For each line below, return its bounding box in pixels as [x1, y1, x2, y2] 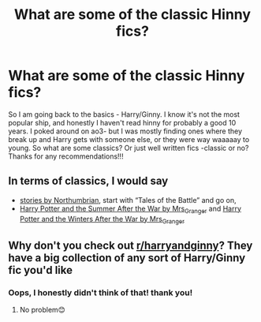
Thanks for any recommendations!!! [8, 152, 124, 161]
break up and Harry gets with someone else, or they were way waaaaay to [8, 134, 250, 144]
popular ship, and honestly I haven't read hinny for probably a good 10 [8, 118, 237, 127]
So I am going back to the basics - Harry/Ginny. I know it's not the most [8, 109, 240, 119]
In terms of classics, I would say [8, 174, 169, 188]
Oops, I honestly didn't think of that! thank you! [8, 286, 193, 298]
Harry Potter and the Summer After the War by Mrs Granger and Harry [19, 204, 242, 215]
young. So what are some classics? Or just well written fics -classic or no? [8, 143, 249, 152]
